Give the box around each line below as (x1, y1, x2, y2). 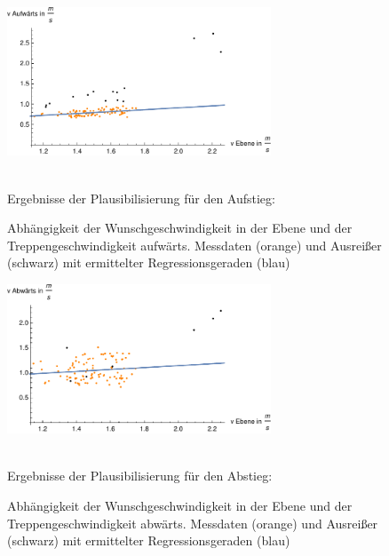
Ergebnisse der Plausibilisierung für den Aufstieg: (7, 188, 275, 207)
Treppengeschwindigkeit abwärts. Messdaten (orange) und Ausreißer (7, 513, 378, 532)
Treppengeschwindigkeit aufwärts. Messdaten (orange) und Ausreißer (7, 235, 382, 254)
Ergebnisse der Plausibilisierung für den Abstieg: (7, 466, 273, 485)
